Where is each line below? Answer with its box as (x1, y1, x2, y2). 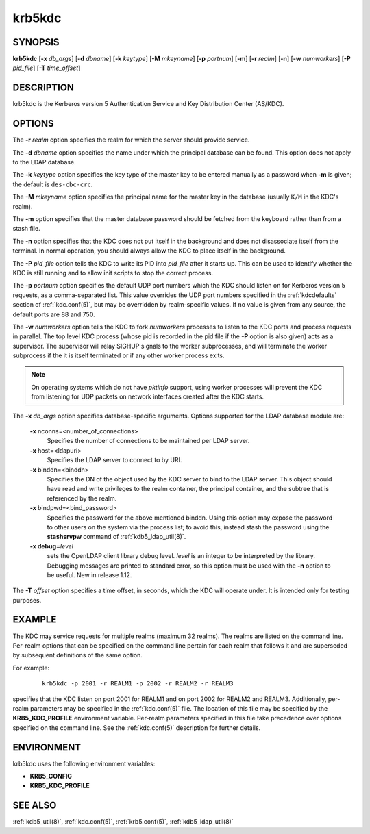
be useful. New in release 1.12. (47, 570, 132, 579)
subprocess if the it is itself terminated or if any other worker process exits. (12, 351, 225, 359)
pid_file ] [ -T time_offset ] (12, 64, 81, 72)
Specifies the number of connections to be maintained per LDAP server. (47, 437, 250, 445)
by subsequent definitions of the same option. (12, 651, 143, 659)
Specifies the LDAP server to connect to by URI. (47, 456, 182, 464)
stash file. (12, 225, 40, 233)
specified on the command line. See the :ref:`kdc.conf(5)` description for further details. (12, 723, 261, 732)
